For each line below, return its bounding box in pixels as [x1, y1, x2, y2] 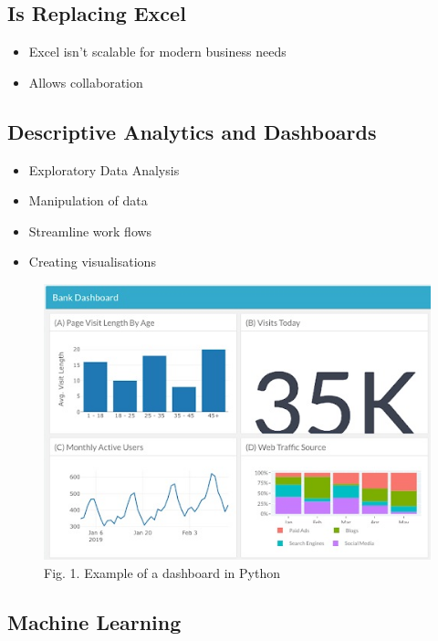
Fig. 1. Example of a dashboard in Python [44, 562, 280, 582]
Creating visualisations [28, 252, 156, 271]
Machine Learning [7, 607, 182, 636]
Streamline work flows [28, 221, 152, 240]
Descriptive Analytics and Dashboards [7, 117, 377, 145]
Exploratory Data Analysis [28, 160, 180, 179]
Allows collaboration [28, 72, 143, 91]
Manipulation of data [28, 191, 148, 210]
